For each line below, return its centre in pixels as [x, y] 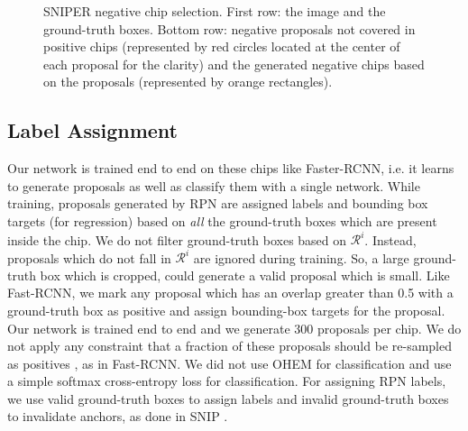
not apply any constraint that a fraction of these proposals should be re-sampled [229, 346]
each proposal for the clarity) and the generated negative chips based [234, 64]
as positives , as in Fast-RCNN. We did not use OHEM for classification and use [229, 363]
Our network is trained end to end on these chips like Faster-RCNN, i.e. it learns [231, 168]
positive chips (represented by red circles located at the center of [222, 46]
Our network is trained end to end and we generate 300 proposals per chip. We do [234, 328]
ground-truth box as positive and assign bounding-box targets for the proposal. [226, 310]
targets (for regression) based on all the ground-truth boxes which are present [222, 220]
